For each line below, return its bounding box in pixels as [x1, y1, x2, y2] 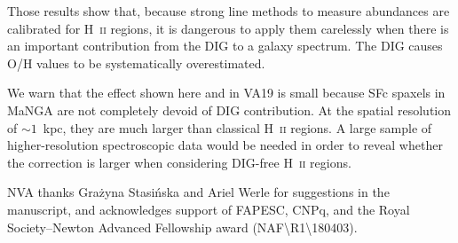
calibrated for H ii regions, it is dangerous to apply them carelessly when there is [7, 19, 449, 37]
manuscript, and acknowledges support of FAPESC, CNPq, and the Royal [7, 200, 410, 218]
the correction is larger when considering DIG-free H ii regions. [7, 153, 351, 171]
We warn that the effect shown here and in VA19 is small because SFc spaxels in [7, 83, 446, 102]
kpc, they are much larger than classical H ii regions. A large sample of [43, 118, 432, 137]
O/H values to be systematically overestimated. [7, 53, 265, 72]
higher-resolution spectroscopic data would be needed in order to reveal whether [7, 136, 443, 154]
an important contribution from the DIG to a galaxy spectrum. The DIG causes [7, 36, 443, 55]
